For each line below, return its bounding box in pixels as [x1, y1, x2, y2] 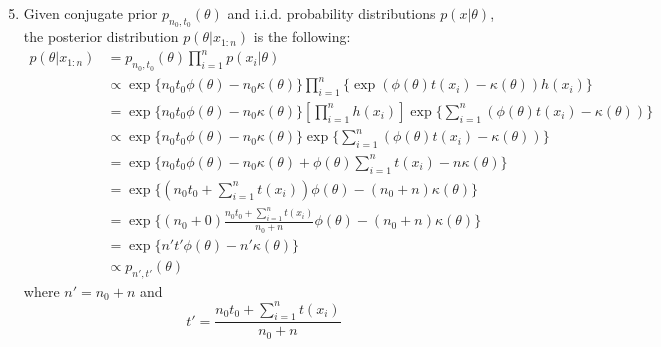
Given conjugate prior [23, 3, 158, 23]
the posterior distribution [23, 26, 179, 47]
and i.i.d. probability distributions [227, 3, 436, 23]
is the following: [253, 26, 351, 47]
